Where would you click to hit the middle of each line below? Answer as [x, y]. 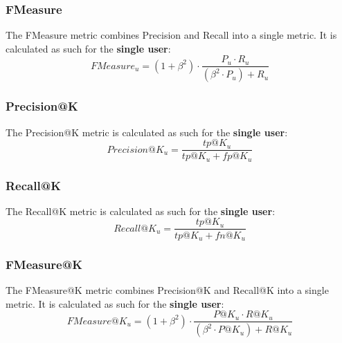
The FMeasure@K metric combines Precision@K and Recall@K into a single [167, 290]
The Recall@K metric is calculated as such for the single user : [141, 211]
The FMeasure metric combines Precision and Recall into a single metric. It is [171, 35]
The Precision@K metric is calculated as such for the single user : [147, 132]
